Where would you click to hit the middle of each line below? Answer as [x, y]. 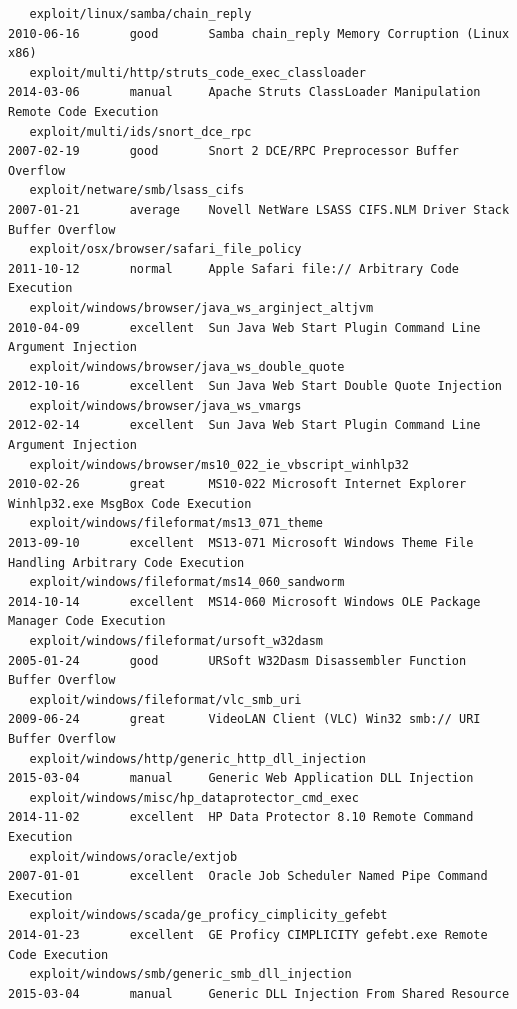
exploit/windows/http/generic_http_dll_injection [197, 758]
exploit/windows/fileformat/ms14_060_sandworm [187, 582]
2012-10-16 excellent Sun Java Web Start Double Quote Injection [255, 386]
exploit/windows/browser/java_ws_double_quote [187, 366]
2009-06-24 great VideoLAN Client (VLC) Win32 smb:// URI [244, 719]
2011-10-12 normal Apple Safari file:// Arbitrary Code [234, 268]
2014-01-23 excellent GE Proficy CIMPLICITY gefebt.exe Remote [248, 934]
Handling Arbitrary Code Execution [126, 562]
